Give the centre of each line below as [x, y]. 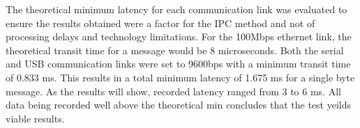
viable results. [35, 118]
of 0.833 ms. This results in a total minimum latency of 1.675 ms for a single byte [180, 77]
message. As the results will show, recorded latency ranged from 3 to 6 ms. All [173, 91]
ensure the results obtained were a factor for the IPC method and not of [160, 23]
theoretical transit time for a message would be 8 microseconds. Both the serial [175, 50]
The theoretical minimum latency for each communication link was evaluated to [177, 9]
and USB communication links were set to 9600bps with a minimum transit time [178, 64]
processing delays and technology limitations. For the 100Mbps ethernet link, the [179, 37]
